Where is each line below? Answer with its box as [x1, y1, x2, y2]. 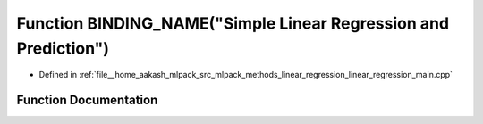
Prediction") [16, 38, 110, 58]
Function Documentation [16, 93, 158, 108]
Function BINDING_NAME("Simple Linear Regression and [16, 13, 450, 33]
